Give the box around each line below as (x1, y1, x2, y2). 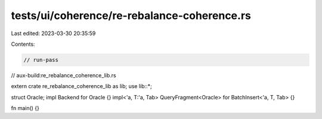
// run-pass (23, 57, 59, 63)
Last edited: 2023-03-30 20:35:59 (11, 30, 96, 37)
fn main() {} (11, 105, 40, 112)
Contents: (11, 40, 35, 48)
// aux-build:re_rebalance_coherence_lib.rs (11, 71, 116, 79)
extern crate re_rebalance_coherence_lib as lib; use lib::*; (11, 83, 152, 90)
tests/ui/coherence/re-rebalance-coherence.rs (11, 9, 252, 22)
